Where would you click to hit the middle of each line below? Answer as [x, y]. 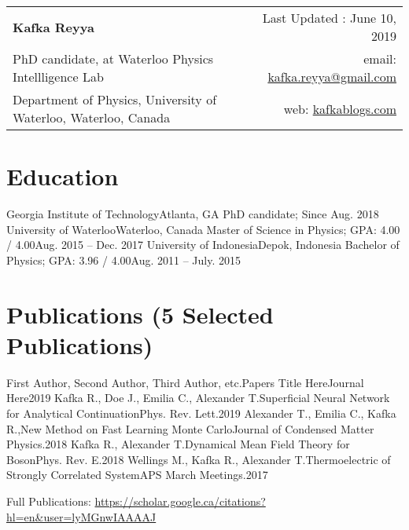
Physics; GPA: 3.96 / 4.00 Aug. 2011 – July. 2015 [123, 260]
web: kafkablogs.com [340, 108]
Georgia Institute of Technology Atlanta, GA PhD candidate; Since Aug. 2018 [193, 214]
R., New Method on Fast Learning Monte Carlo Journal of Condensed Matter [190, 428]
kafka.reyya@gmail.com [332, 77]
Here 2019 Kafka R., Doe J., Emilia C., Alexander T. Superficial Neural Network [198, 398]
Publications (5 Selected [140, 314]
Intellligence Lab [58, 77]
